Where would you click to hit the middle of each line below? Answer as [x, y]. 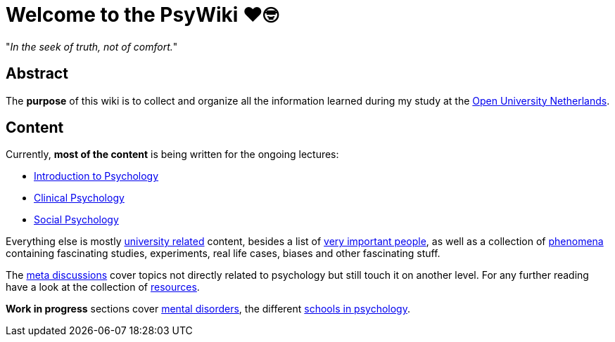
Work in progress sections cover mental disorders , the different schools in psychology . [208, 309]
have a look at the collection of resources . [103, 287]
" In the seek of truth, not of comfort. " [92, 46]
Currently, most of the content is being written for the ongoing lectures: [172, 154]
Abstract [37, 74]
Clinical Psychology [79, 198]
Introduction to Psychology [96, 176]
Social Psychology [76, 220]
